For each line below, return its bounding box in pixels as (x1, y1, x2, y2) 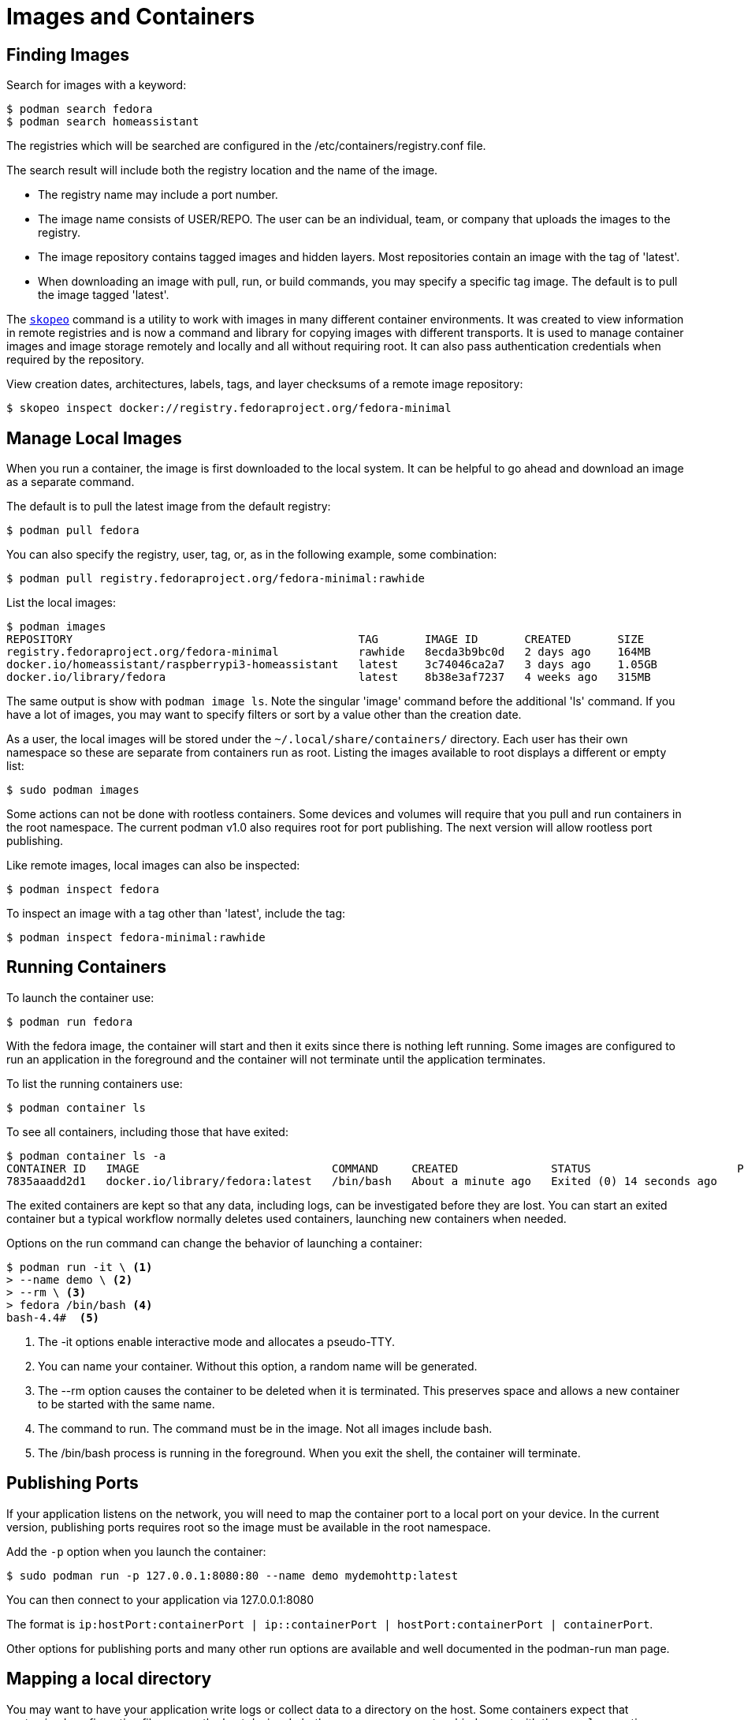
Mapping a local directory (6, 1669, 212, 1689)
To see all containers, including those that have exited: (6, 1124, 288, 1139)
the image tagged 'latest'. (38, 288, 169, 302)
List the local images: (6, 596, 116, 610)
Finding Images (6, 44, 130, 65)
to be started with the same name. (38, 1397, 215, 1411)
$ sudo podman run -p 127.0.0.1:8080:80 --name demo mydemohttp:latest (6, 1569, 459, 1582)
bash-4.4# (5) (6, 1311, 100, 1324)
